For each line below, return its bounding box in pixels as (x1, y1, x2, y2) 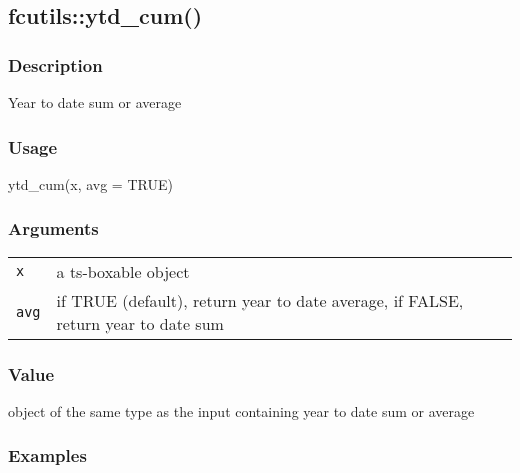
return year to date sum (56, 311, 224, 335)
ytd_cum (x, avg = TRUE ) (8, 173, 173, 194)
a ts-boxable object (56, 259, 190, 283)
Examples (8, 443, 87, 468)
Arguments (8, 216, 99, 241)
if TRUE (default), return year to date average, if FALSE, (56, 288, 464, 312)
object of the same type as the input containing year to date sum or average (8, 400, 475, 421)
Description (8, 52, 103, 77)
